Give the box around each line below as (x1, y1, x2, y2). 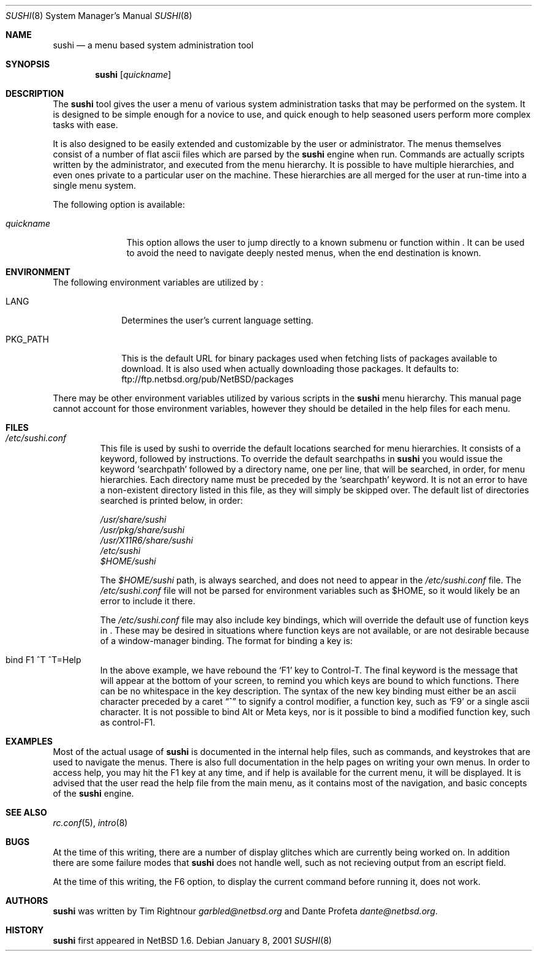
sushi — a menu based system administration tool (53, 40, 253, 50)
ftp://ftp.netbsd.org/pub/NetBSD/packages (121, 374, 294, 384)
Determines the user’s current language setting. (121, 315, 314, 325)
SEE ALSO (6, 807, 47, 818)
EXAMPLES (6, 736, 53, 746)
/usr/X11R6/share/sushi (100, 535, 193, 545)
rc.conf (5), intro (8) (53, 818, 128, 828)
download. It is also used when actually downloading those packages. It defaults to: (121, 363, 459, 374)
